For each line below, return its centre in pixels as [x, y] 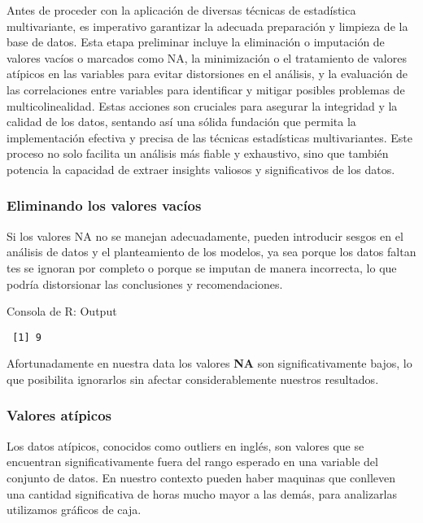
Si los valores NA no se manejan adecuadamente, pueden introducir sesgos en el [205, 235]
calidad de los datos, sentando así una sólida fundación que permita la [181, 122]
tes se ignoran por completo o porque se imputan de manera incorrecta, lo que [202, 267]
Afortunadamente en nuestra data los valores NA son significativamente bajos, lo [209, 363]
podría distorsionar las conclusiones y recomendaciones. [145, 283]
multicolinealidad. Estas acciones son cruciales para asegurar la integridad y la [202, 105]
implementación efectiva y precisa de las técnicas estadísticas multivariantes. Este [209, 137]
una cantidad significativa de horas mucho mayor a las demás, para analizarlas [202, 493]
